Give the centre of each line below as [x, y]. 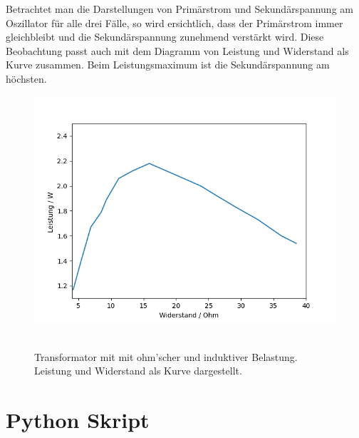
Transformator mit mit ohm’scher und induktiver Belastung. [166, 356]
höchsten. [26, 78]
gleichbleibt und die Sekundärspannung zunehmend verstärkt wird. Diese [165, 37]
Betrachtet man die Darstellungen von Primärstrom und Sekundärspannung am [179, 9]
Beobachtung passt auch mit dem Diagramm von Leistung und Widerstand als [177, 50]
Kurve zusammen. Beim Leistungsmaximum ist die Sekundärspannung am [168, 65]
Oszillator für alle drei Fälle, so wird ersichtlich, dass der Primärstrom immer [175, 22]
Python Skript [78, 420]
